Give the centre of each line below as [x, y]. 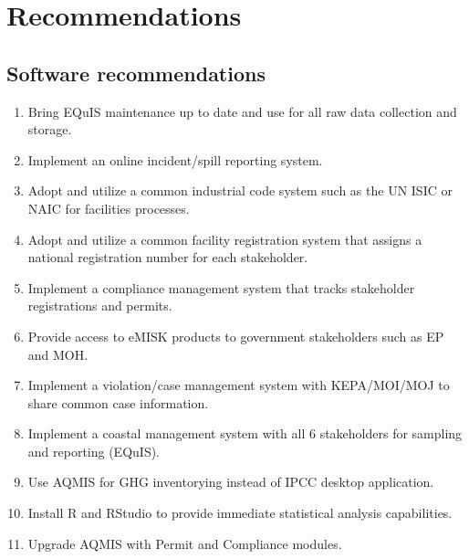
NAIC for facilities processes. [109, 208]
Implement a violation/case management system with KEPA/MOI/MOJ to [239, 385]
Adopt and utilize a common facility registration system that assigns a [225, 239]
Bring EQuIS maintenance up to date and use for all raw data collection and [242, 111]
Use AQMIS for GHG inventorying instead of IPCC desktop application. [231, 482]
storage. [50, 129]
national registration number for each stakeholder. [168, 257]
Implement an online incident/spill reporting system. [175, 159]
